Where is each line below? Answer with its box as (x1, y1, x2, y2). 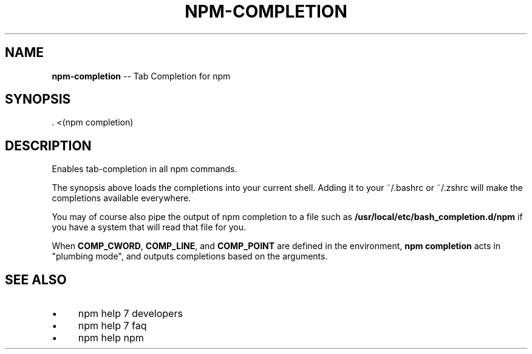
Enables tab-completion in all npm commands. (52, 164, 237, 175)
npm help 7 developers (78, 307, 183, 320)
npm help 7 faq (78, 319, 147, 332)
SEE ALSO (5, 272, 67, 287)
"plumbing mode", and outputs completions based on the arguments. (52, 251, 328, 262)
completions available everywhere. (52, 193, 191, 204)
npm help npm (78, 332, 144, 344)
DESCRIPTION (5, 138, 92, 153)
